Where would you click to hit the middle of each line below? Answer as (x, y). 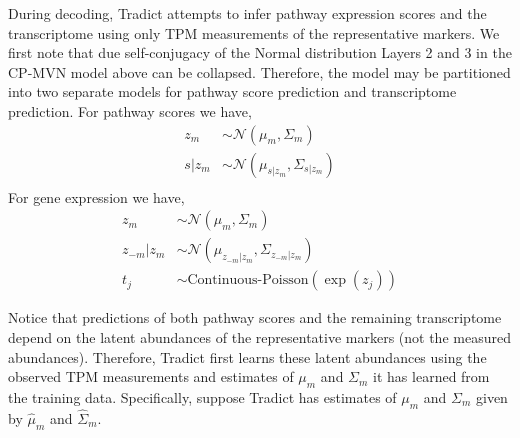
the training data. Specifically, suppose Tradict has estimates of (202, 396)
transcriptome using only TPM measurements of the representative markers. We (254, 32)
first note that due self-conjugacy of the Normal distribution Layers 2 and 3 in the (260, 52)
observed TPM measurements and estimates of (151, 376)
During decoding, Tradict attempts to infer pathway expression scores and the (247, 13)
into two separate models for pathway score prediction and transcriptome (232, 91)
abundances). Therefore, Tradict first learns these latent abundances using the (247, 356)
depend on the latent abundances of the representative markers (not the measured (259, 336)
